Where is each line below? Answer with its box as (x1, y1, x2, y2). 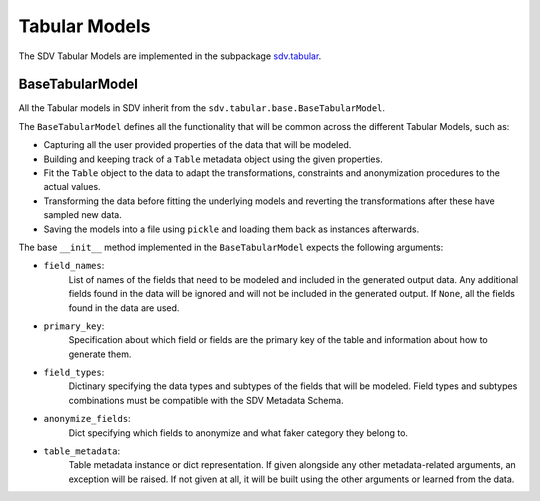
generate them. (68, 348, 132, 360)
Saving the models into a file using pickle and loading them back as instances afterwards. (43, 223, 420, 235)
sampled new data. (43, 209, 122, 221)
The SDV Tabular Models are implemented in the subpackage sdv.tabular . (18, 50, 322, 62)
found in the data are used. (68, 301, 180, 314)
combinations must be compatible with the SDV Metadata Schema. (68, 394, 344, 406)
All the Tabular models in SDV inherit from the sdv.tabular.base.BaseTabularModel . (18, 102, 385, 114)
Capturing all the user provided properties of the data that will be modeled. (43, 139, 352, 151)
